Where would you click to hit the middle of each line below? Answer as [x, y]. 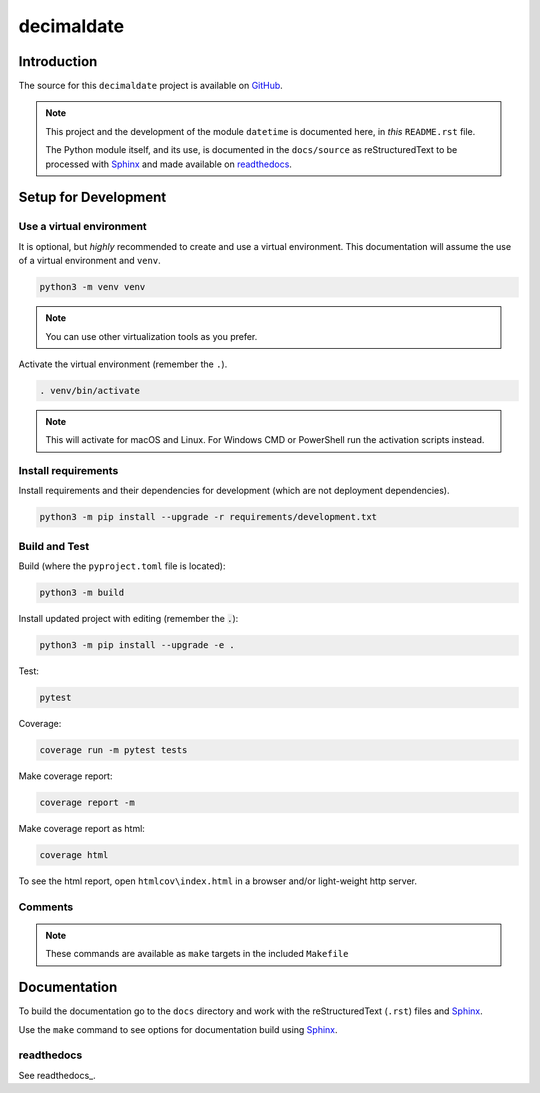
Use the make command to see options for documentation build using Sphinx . [178, 1029]
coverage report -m [87, 802]
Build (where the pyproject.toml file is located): [122, 566]
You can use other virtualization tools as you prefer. [151, 336]
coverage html [74, 854]
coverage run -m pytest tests [113, 750]
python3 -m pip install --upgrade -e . [137, 645]
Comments [46, 907]
